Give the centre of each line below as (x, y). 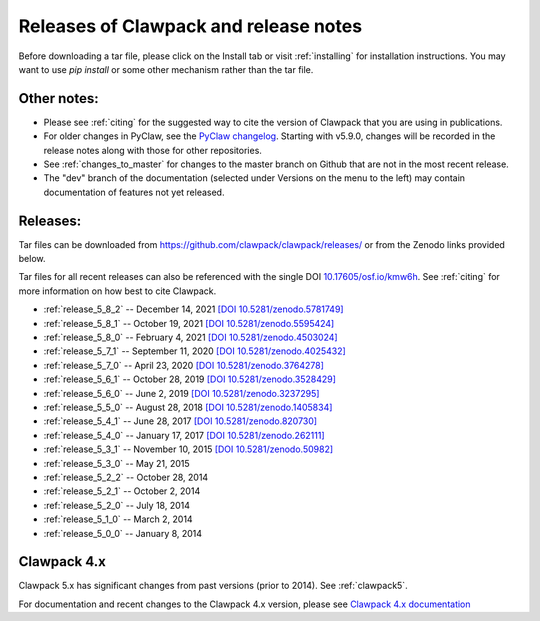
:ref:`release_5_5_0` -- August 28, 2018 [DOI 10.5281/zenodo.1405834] (188, 407)
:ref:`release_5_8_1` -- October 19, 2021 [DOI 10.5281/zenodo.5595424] (189, 323)
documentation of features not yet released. (134, 192)
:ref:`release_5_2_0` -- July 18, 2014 (116, 505)
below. (32, 259)
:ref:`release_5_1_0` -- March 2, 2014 (118, 519)
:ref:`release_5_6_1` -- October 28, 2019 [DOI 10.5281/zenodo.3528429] (190, 379)
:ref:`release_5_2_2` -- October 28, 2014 (126, 477)
